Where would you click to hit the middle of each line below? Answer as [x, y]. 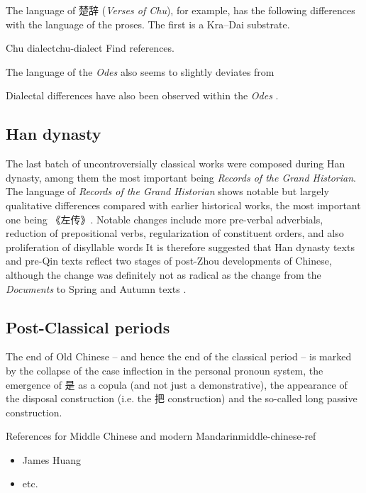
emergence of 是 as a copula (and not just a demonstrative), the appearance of [177, 384]
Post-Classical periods [88, 327]
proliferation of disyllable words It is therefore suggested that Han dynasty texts [180, 246]
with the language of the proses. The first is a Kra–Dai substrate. [148, 24]
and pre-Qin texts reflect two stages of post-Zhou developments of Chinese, [169, 261]
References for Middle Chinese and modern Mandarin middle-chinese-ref [161, 436]
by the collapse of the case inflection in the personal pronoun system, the [165, 370]
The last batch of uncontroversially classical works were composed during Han [176, 164]
